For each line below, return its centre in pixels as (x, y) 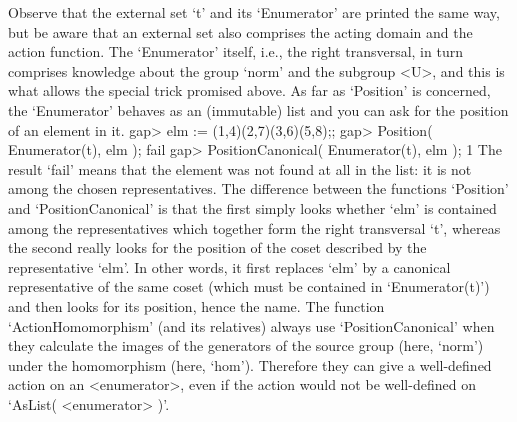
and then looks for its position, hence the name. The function (196, 305)
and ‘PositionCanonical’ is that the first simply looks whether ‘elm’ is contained (252, 207)
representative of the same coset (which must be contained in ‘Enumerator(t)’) (249, 286)
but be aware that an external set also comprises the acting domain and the (240, 31)
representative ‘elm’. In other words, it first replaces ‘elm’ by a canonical (229, 266)
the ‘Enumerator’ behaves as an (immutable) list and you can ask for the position (258, 109)
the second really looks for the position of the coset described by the (217, 247)
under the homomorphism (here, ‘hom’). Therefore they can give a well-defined (250, 364)
